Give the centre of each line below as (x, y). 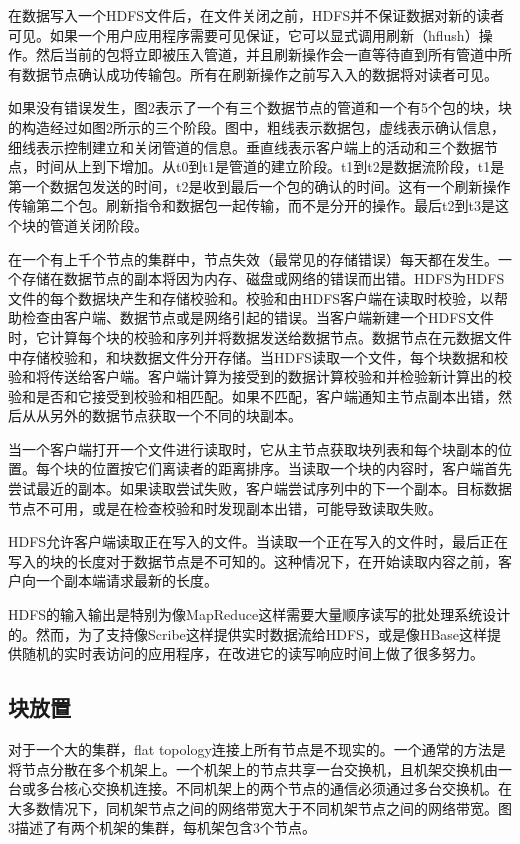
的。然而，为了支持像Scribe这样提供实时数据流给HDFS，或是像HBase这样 (248, 633)
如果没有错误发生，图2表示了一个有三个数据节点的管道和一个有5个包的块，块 (260, 107)
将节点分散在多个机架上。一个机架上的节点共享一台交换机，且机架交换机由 (253, 768)
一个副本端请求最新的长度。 (126, 580)
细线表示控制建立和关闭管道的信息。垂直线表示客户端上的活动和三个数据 (246, 146)
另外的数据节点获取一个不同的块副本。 (175, 415)
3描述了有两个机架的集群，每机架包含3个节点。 (162, 827)
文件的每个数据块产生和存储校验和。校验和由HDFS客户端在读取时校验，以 (251, 297)
